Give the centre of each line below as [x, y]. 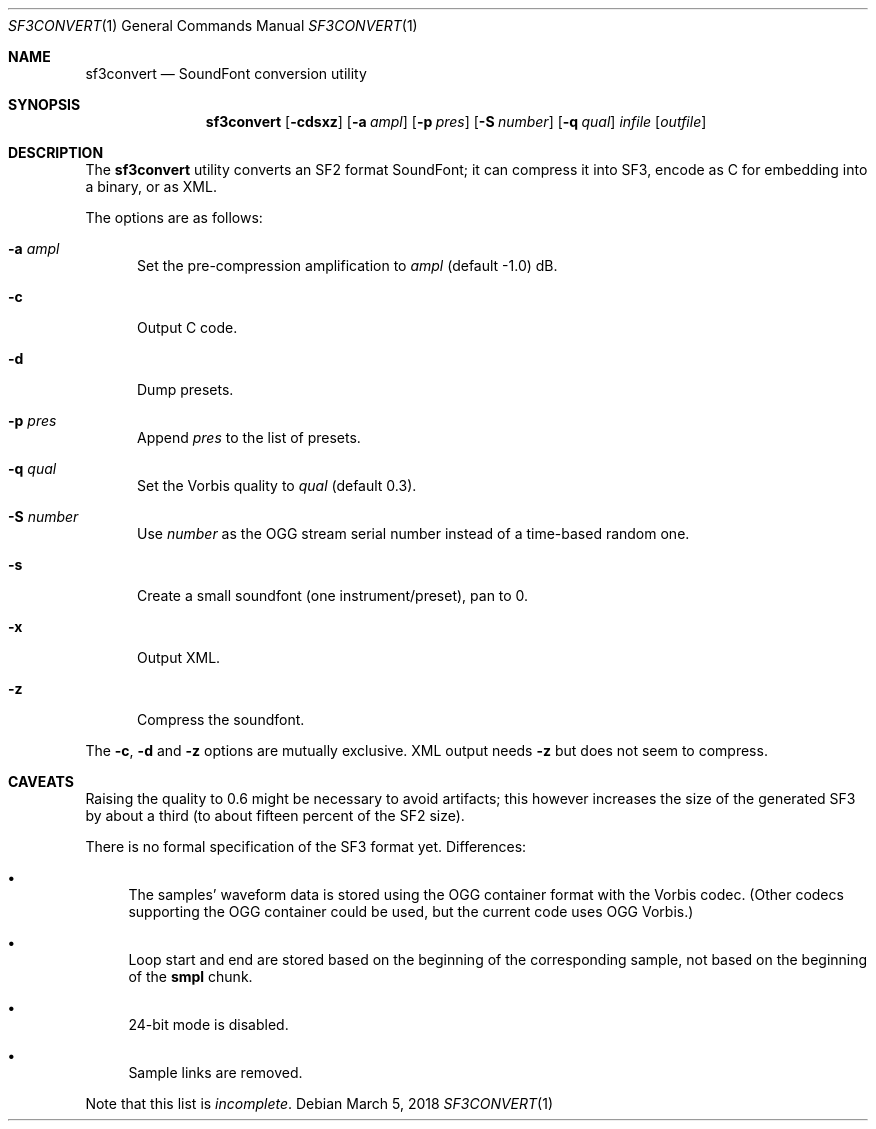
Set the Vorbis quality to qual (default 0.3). [277, 485]
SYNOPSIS [44, 104]
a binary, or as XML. [151, 186]
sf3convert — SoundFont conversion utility [226, 73]
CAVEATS [41, 781]
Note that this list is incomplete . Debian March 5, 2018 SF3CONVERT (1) [319, 1103]
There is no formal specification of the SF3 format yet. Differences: [306, 846]
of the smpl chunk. [190, 976]
